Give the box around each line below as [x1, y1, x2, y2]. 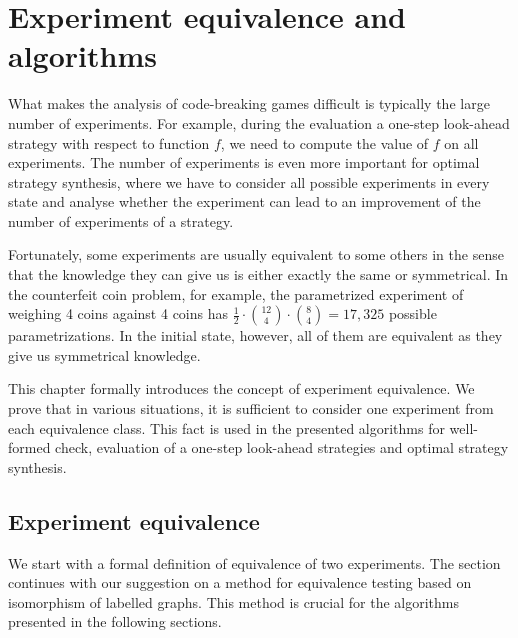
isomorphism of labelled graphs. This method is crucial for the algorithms [8, 591, 460, 612]
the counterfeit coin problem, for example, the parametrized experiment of [8, 283, 464, 304]
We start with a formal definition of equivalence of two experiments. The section [8, 552, 501, 573]
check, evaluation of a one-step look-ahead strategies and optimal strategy [55, 437, 509, 458]
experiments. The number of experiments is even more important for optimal [8, 152, 480, 173]
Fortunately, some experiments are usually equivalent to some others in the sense [8, 244, 504, 265]
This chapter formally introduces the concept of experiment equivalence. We [8, 378, 475, 399]
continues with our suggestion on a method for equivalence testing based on [8, 572, 472, 593]
